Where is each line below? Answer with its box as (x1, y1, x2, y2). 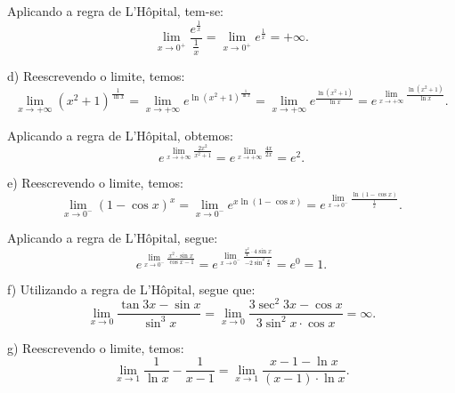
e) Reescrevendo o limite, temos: (7, 172, 183, 191)
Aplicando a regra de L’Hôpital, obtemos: (7, 125, 233, 144)
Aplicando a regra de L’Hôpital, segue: (7, 229, 218, 247)
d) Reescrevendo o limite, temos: (7, 66, 185, 84)
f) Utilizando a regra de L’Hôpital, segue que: (7, 279, 256, 298)
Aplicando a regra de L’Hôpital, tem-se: (7, 2, 224, 20)
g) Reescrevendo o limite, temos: (7, 338, 184, 357)
